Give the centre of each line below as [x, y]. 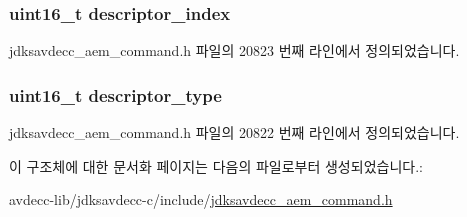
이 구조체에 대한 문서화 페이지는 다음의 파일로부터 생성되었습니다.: [216, 165]
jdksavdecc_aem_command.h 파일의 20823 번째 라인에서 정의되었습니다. [234, 50]
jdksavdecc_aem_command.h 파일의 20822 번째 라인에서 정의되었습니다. [234, 132]
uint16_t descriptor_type [115, 94]
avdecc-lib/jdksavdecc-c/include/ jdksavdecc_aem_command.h [201, 199]
